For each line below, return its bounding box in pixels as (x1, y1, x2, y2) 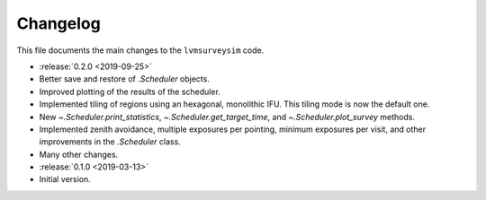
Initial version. (39, 174, 92, 185)
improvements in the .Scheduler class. (39, 136, 182, 147)
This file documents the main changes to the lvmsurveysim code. (16, 45, 265, 56)
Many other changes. (39, 149, 119, 160)
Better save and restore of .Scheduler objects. (39, 74, 211, 84)
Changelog (16, 13, 101, 33)
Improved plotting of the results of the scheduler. (39, 86, 220, 97)
